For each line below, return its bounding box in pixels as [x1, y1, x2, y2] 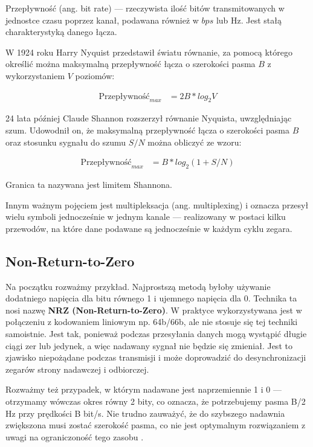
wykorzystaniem [5, 69, 65, 82]
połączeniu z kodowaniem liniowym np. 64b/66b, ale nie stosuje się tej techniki [5, 315, 298, 328]
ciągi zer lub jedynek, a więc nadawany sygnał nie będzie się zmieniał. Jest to [5, 339, 292, 352]
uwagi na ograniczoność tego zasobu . [5, 430, 144, 443]
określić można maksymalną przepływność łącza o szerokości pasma [5, 57, 256, 70]
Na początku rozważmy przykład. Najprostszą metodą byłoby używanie [5, 280, 271, 292]
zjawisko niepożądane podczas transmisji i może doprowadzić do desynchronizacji [5, 351, 306, 364]
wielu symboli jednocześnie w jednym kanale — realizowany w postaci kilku [5, 210, 286, 223]
